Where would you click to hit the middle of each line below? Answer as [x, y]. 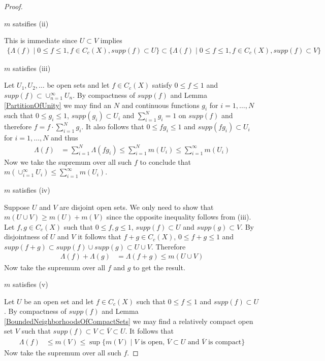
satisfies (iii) [31, 68]
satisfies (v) [30, 284]
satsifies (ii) [30, 23]
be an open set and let [59, 301]
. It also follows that [113, 127]
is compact [225, 342]
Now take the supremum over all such [63, 353]
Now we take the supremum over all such [68, 161]
